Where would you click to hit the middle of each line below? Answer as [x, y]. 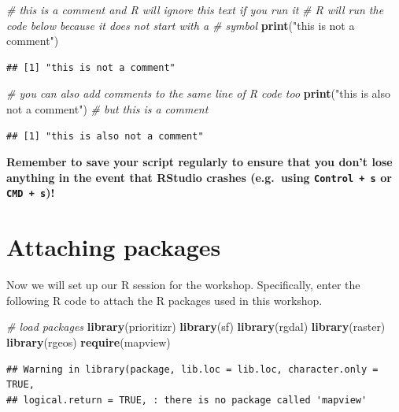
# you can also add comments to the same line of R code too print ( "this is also [198, 93]
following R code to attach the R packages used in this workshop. [164, 300]
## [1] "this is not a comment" [91, 67]
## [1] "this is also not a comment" [105, 136]
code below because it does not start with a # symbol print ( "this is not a [181, 25]
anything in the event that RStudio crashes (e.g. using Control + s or [199, 177]
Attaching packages [114, 247]
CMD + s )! [31, 193]
